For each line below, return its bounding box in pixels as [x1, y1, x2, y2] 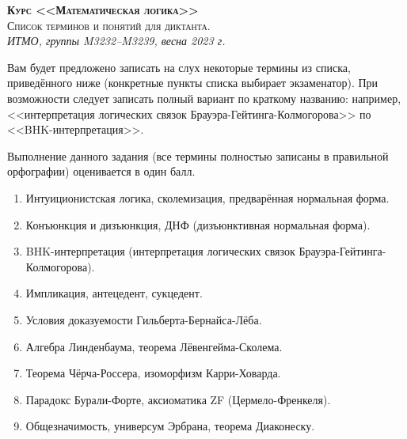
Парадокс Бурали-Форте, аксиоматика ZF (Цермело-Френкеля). [25, 391, 331, 407]
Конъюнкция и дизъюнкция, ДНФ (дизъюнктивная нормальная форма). [25, 216, 371, 233]
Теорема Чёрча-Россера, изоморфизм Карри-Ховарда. [25, 365, 281, 381]
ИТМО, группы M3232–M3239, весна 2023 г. [7, 32, 226, 49]
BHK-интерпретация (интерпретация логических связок [25, 243, 295, 259]
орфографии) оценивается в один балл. [7, 163, 196, 180]
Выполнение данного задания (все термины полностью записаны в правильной [7, 147, 389, 164]
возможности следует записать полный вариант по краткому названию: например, [7, 89, 401, 106]
